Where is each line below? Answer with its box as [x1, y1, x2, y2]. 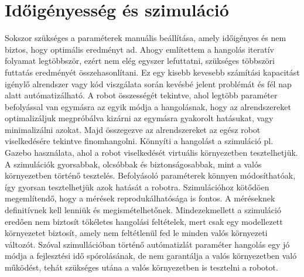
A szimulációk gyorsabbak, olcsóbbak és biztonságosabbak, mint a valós [5, 158, 262, 170]
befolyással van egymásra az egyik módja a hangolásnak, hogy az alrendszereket [5, 100, 291, 112]
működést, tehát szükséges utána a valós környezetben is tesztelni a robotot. [5, 261, 278, 273]
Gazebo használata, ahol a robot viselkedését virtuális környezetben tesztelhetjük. [5, 146, 298, 159]
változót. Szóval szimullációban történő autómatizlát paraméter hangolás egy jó [5, 238, 290, 250]
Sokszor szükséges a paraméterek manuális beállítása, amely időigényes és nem [5, 32, 286, 44]
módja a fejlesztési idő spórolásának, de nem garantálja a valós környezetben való [5, 249, 297, 262]
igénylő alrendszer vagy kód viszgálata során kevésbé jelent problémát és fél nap [5, 77, 292, 90]
